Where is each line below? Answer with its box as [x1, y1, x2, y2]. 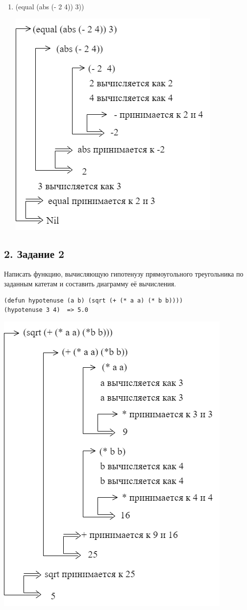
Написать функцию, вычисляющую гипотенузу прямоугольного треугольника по [4, 269, 244, 279]
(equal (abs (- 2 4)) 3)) [15, 1, 84, 11]
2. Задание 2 [4, 246, 65, 261]
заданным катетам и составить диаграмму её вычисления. [4, 278, 176, 288]
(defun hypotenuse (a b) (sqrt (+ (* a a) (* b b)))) [4, 297, 183, 304]
